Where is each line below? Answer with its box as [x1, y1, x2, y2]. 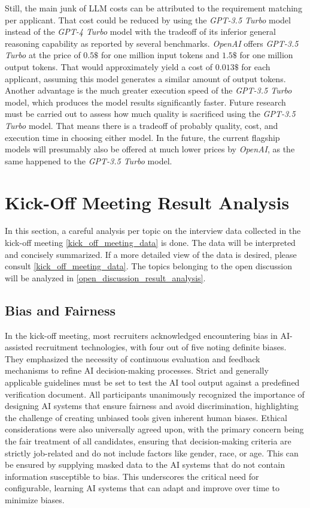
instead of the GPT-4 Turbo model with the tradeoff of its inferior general [5, 25, 276, 38]
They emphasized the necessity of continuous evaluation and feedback [5, 352, 260, 365]
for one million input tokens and [101, 49, 220, 61]
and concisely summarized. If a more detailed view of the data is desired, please [5, 248, 297, 260]
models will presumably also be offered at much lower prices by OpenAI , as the [5, 143, 295, 155]
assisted [5, 341, 33, 353]
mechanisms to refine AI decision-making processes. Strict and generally [5, 364, 269, 377]
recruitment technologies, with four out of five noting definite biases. [35, 341, 287, 353]
